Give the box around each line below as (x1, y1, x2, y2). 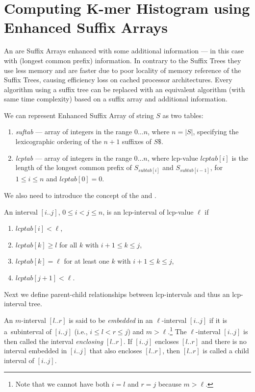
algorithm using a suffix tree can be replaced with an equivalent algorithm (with (4, 84, 245, 94)
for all (59, 239, 77, 249)
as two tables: (162, 110, 204, 120)
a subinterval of (4, 326, 51, 337)
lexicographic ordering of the (15, 136, 102, 147)
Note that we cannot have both (15, 379, 110, 389)
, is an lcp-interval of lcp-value (102, 206, 194, 217)
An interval (4, 206, 38, 217)
